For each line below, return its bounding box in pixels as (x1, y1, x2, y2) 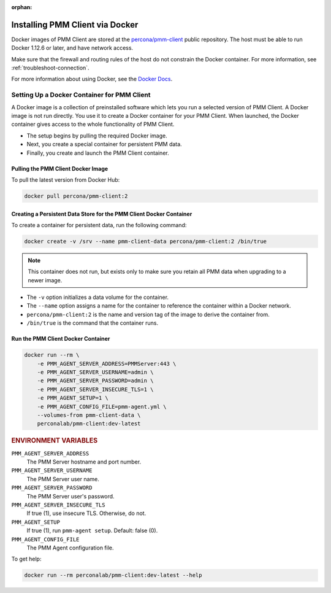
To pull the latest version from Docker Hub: (11, 176, 120, 184)
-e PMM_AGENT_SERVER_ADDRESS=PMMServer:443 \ (37, 360, 177, 367)
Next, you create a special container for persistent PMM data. (26, 141, 182, 148)
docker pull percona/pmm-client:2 (24, 192, 128, 200)
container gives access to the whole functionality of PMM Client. (11, 120, 175, 128)
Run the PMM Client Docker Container (11, 335, 110, 343)
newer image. (28, 276, 63, 284)
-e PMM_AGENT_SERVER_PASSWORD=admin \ (37, 378, 154, 384)
